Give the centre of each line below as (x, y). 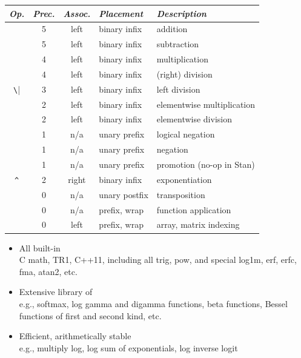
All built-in (40, 247)
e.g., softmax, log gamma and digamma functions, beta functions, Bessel (153, 303)
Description (181, 13)
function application (194, 209)
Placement (121, 13)
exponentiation (184, 179)
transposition (181, 194)
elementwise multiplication (206, 104)
